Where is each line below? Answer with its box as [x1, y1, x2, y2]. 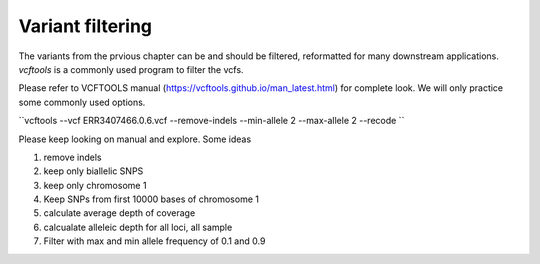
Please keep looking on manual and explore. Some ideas [18, 133, 252, 145]
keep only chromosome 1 [43, 179, 147, 191]
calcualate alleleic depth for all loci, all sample [43, 221, 233, 233]
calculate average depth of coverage [43, 207, 196, 219]
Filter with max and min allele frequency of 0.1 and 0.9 [43, 235, 266, 247]
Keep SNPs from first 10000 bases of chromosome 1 [43, 193, 260, 205]
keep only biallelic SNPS [43, 165, 144, 177]
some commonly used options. [18, 96, 146, 108]
